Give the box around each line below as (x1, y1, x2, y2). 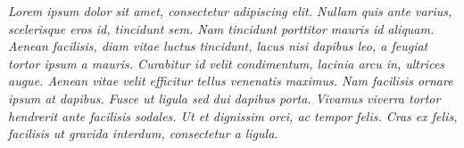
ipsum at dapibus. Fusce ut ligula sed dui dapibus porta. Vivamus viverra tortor (8, 88, 441, 107)
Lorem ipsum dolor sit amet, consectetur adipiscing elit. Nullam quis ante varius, (8, 2, 452, 20)
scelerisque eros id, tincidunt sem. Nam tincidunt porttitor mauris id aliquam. (8, 19, 435, 37)
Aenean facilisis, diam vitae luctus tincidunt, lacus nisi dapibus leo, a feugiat (8, 37, 428, 55)
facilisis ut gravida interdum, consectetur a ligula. (8, 124, 278, 143)
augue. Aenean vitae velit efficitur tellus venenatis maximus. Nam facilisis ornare (8, 71, 453, 90)
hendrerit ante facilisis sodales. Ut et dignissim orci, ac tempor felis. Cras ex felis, (8, 106, 458, 125)
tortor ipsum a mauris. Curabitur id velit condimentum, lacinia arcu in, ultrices (8, 53, 445, 72)
